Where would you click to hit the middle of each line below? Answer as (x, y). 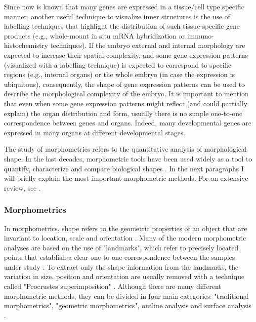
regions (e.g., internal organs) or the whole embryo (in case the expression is (119, 74)
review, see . (22, 187)
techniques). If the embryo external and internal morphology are (148, 45)
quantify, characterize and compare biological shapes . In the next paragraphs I (124, 168)
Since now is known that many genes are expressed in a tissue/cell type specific (124, 6)
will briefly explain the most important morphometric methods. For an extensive (126, 178)
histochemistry (26, 45)
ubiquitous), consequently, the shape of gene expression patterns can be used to (125, 84)
